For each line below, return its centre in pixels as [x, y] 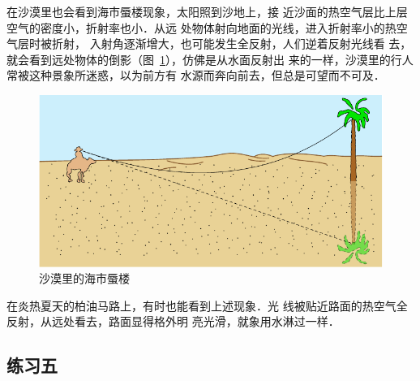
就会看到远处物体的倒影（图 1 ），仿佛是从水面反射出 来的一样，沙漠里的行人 [210, 59]
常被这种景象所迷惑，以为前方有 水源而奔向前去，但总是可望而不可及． [196, 75]
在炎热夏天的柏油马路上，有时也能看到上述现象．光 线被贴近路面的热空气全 [207, 305]
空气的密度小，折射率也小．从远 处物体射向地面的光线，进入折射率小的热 [201, 27]
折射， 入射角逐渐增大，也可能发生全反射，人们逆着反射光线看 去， [231, 43]
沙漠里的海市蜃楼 [84, 278]
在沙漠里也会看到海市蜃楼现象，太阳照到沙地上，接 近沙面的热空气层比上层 [207, 11]
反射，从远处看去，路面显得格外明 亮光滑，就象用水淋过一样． [173, 321]
